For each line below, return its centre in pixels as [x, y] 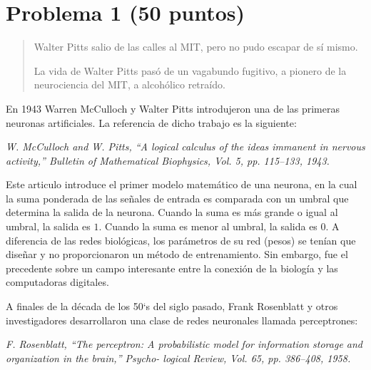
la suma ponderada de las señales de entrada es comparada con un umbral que [177, 198]
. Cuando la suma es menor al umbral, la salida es [208, 226]
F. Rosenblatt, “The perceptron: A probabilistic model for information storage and [184, 344]
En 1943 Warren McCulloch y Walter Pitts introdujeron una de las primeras [173, 108]
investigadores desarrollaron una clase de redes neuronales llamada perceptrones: [182, 320]
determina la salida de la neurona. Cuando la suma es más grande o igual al [172, 212]
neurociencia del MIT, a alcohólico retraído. [129, 84]
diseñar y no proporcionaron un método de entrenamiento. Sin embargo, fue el [177, 254]
